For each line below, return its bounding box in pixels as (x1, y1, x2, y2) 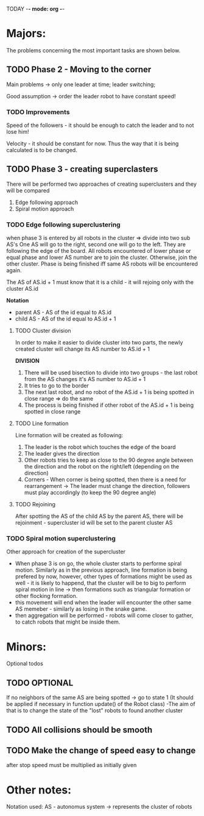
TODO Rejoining (15, 501, 56, 508)
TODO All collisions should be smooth (6, 724, 153, 735)
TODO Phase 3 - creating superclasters (6, 164, 158, 175)
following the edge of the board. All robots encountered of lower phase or (6, 247, 191, 255)
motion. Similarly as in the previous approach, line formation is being (15, 566, 188, 574)
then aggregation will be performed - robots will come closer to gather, (15, 612, 194, 619)
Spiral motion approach (15, 205, 74, 213)
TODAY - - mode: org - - (6, 5, 65, 12)
